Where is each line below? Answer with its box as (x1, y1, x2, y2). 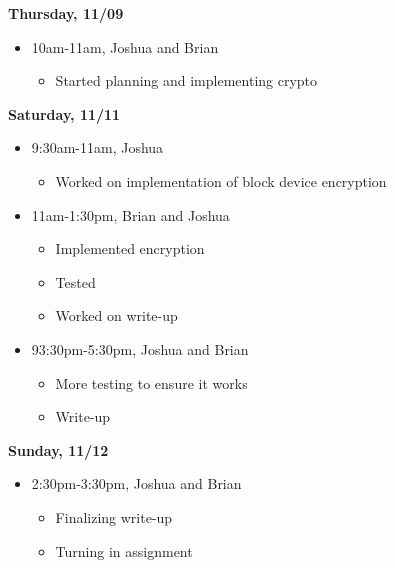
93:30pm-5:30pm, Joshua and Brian (31, 338, 249, 359)
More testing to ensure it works (55, 372, 248, 393)
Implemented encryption (55, 238, 205, 259)
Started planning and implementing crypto (55, 70, 318, 91)
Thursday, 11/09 (8, 3, 124, 23)
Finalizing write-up (55, 506, 173, 527)
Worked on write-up (55, 305, 178, 326)
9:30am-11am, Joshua (31, 137, 164, 158)
